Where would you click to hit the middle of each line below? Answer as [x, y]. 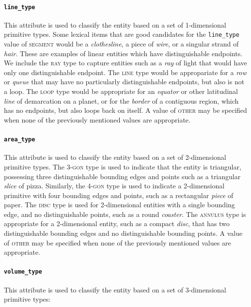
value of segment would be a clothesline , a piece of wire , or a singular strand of [121, 44]
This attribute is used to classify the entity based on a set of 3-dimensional [115, 289]
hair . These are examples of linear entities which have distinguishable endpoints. [123, 53]
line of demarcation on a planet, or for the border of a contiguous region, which [121, 100]
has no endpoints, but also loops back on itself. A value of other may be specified [125, 110]
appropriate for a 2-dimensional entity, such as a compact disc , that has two [117, 223]
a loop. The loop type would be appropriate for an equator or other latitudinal [121, 91]
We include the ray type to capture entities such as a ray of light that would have [125, 63]
